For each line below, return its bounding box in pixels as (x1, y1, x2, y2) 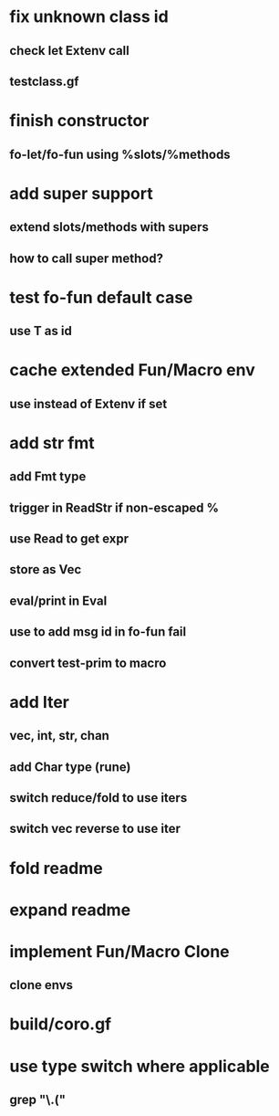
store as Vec (9, 562, 82, 577)
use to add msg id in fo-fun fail (9, 624, 187, 640)
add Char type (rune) (9, 759, 131, 774)
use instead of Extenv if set (9, 395, 168, 412)
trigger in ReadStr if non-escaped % (9, 500, 220, 515)
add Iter (9, 691, 70, 712)
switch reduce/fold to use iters (9, 790, 188, 805)
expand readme (9, 900, 131, 920)
